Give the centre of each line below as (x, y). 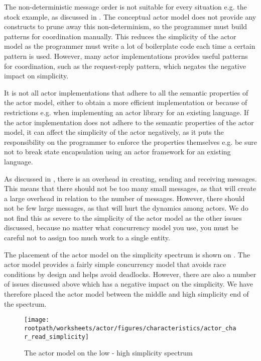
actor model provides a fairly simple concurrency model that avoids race (115, 264)
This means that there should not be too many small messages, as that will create (130, 188)
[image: (37, 320)
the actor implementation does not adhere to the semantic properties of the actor (129, 122)
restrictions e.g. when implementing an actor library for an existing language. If (126, 112)
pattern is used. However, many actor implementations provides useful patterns (126, 56)
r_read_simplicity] (56, 337)
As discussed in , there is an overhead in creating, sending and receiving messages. (130, 178)
